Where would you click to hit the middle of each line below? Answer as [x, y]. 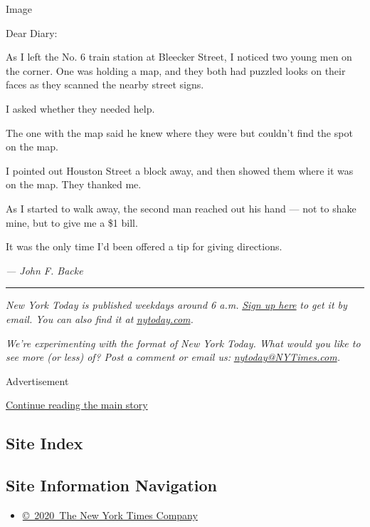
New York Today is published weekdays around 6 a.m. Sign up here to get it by [176, 305]
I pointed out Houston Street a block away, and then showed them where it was [180, 170]
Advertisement [37, 380]
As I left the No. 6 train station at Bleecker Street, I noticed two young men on [179, 57]
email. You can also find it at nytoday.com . [100, 318]
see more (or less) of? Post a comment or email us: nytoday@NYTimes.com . [173, 357]
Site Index [44, 443]
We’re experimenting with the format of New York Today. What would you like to [183, 343]
